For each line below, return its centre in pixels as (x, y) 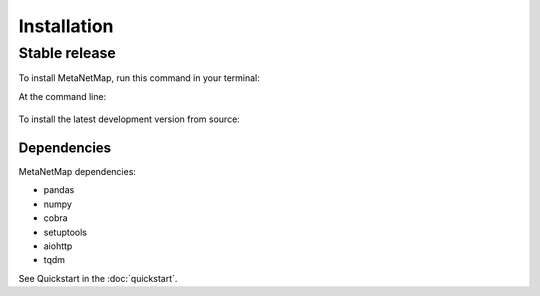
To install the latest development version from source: (129, 119)
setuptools (65, 232)
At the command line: (62, 96)
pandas (59, 190)
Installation (66, 26)
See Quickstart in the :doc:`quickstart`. (98, 278)
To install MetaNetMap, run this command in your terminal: (139, 78)
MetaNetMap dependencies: (77, 172)
